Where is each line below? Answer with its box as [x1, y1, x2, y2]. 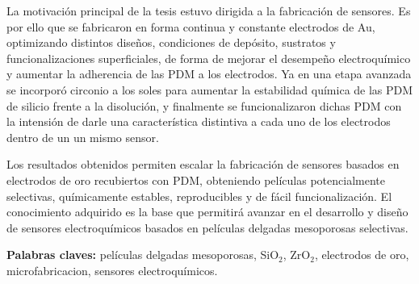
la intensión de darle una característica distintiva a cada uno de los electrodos [6, 113, 391, 130]
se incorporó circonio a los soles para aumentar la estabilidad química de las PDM [6, 81, 413, 98]
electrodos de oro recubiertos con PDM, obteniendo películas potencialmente [6, 171, 385, 188]
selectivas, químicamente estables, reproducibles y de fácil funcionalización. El [6, 187, 392, 204]
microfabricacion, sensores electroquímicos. [6, 261, 218, 278]
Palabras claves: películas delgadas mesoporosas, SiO [6, 246, 279, 263]
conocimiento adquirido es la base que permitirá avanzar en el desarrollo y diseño [6, 203, 409, 220]
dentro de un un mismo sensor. [6, 128, 159, 145]
